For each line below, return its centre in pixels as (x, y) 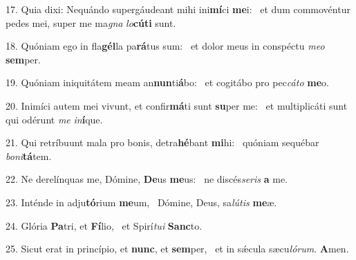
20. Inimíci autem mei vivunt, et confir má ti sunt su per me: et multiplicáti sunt (177, 105)
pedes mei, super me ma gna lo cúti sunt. (91, 22)
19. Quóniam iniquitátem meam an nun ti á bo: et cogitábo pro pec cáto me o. (167, 82)
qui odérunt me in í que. (54, 119)
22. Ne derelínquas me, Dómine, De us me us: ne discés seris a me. (147, 179)
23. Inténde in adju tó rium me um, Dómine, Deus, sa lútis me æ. (141, 202)
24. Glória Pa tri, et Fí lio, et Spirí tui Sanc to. (104, 225)
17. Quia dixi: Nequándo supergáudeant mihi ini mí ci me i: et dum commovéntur (178, 9)
